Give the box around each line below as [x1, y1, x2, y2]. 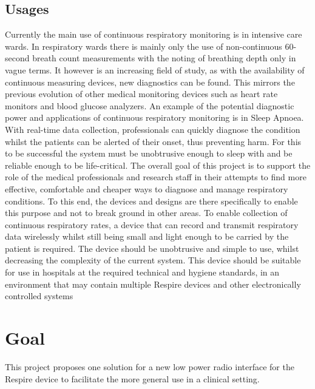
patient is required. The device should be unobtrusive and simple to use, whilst [5, 242, 299, 254]
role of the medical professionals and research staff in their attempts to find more [5, 171, 307, 183]
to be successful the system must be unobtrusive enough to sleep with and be [5, 147, 293, 160]
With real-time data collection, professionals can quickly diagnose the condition [5, 123, 300, 135]
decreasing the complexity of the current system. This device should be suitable [5, 254, 301, 266]
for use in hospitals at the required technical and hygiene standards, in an [5, 266, 280, 279]
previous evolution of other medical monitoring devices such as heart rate [5, 87, 278, 100]
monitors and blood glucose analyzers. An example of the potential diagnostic [5, 99, 294, 112]
